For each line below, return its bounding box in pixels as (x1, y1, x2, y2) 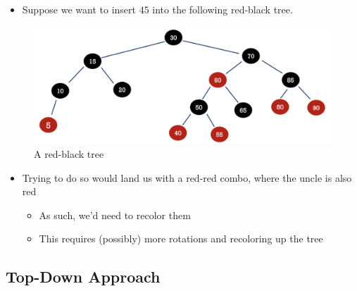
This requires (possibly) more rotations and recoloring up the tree (39, 231, 323, 246)
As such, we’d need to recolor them (39, 207, 191, 222)
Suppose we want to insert (22, 2, 136, 16)
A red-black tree (34, 147, 104, 161)
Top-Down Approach (6, 266, 161, 287)
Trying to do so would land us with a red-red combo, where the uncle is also (22, 170, 352, 185)
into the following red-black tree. (152, 2, 293, 16)
